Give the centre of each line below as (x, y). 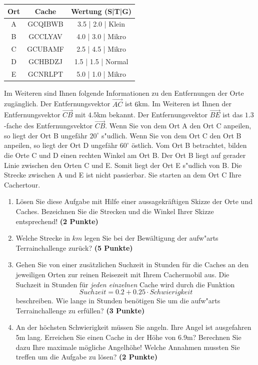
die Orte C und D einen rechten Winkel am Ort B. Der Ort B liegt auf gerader (125, 155)
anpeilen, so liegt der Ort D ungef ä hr (61, 145)
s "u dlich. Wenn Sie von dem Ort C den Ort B (171, 135)
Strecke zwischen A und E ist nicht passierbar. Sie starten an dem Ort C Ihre (123, 175)
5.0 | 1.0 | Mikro (101, 73)
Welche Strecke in (43, 238)
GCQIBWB (45, 24)
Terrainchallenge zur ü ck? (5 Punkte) (74, 247)
